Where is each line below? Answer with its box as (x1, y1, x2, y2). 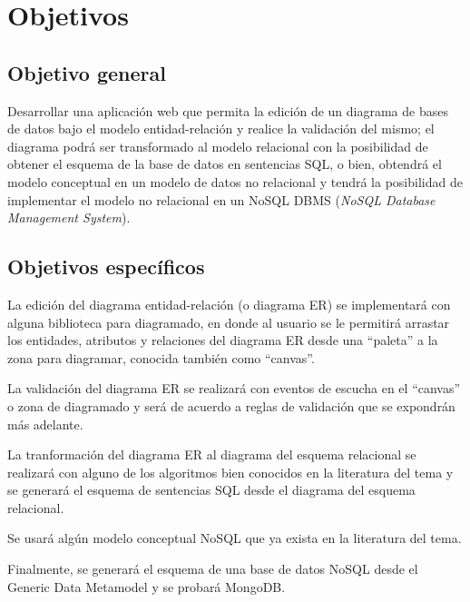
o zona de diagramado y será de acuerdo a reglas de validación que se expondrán (7, 396, 455, 415)
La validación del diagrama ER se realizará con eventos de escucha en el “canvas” (7, 379, 461, 398)
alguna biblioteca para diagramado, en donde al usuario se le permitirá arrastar (7, 312, 450, 331)
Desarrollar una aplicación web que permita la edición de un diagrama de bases (7, 101, 448, 120)
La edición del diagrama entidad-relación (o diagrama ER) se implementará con (7, 294, 451, 313)
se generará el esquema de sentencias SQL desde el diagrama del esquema (7, 480, 416, 499)
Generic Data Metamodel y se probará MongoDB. (7, 577, 286, 596)
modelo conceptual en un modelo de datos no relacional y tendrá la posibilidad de (7, 172, 463, 191)
